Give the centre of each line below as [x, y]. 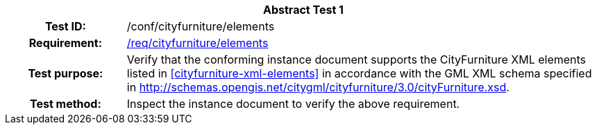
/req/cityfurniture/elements [197, 43]
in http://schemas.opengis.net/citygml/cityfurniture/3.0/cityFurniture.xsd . [318, 87]
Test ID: [65, 26]
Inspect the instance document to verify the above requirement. [293, 104]
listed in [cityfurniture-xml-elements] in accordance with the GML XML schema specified [359, 73]
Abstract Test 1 [303, 10]
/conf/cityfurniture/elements [201, 26]
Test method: [65, 104]
